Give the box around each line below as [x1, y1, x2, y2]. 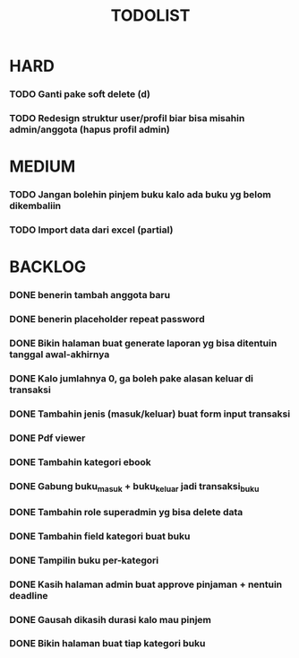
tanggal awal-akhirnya [9, 348, 110, 361]
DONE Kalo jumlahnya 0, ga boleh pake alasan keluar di [9, 372, 253, 384]
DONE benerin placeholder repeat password [9, 313, 205, 326]
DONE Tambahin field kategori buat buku [9, 530, 191, 542]
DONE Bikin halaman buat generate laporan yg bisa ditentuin [9, 338, 278, 350]
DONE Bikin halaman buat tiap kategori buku [9, 637, 206, 650]
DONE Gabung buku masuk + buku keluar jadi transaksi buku [9, 479, 260, 494]
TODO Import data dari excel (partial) [9, 224, 174, 236]
